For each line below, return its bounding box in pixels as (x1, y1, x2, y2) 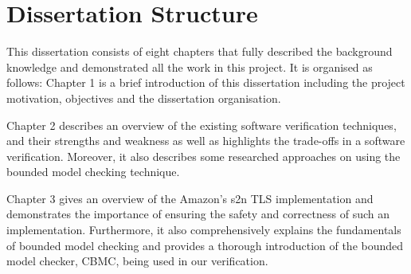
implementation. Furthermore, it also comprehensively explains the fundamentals (6, 221, 401, 238)
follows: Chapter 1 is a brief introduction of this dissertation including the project (6, 74, 405, 91)
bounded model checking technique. (6, 163, 180, 180)
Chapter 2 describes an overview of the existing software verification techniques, (6, 116, 397, 133)
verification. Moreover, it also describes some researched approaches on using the (6, 147, 401, 164)
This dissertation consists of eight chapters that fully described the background (6, 43, 393, 60)
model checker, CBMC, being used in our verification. (6, 252, 268, 269)
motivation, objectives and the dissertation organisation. (6, 89, 281, 106)
